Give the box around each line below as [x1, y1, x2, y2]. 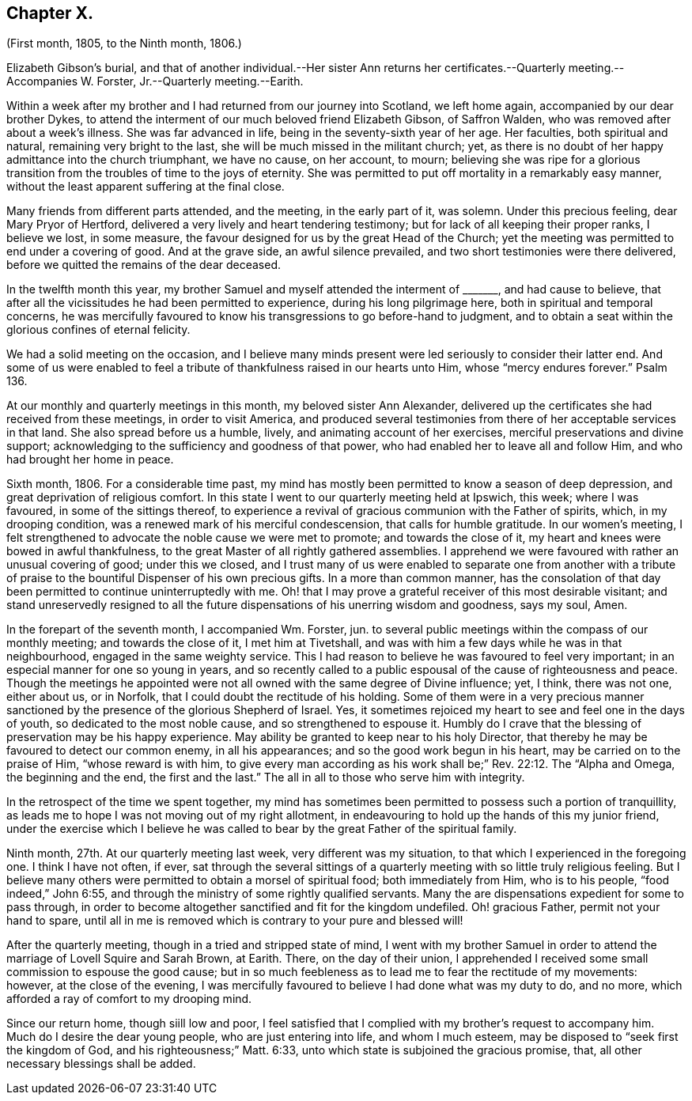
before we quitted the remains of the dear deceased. [6, 258, 282, 272]
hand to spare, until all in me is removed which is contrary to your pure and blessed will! [6, 914, 463, 928]
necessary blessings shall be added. [6, 1057, 196, 1071]
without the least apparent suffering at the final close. [6, 180, 285, 194]
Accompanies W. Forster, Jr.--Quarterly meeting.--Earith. [6, 74, 304, 89]
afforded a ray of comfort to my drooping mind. [6, 992, 252, 1006]
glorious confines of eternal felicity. [6, 323, 191, 337]
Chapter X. [6, 3, 94, 23]
